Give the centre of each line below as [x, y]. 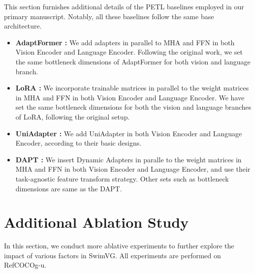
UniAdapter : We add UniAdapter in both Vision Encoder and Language [129, 133]
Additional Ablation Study [96, 222]
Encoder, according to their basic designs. [79, 143]
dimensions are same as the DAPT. [69, 188]
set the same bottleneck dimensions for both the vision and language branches [133, 107]
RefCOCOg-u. [25, 265]
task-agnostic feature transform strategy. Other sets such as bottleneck [122, 178]
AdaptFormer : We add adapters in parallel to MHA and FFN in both [125, 42]
